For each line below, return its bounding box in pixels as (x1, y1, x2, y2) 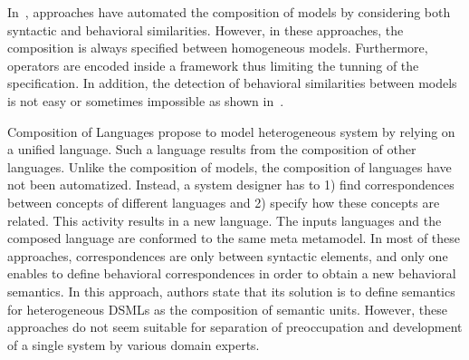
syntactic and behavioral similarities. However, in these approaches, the (7, 20, 404, 39)
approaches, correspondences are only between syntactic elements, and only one (7, 246, 448, 265)
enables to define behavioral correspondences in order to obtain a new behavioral (7, 264, 456, 283)
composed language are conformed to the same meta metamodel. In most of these (7, 229, 461, 248)
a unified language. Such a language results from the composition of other (7, 140, 416, 159)
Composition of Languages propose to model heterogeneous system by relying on (7, 122, 455, 141)
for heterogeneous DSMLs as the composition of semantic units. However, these (7, 299, 447, 318)
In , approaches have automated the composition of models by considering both (7, 3, 451, 21)
